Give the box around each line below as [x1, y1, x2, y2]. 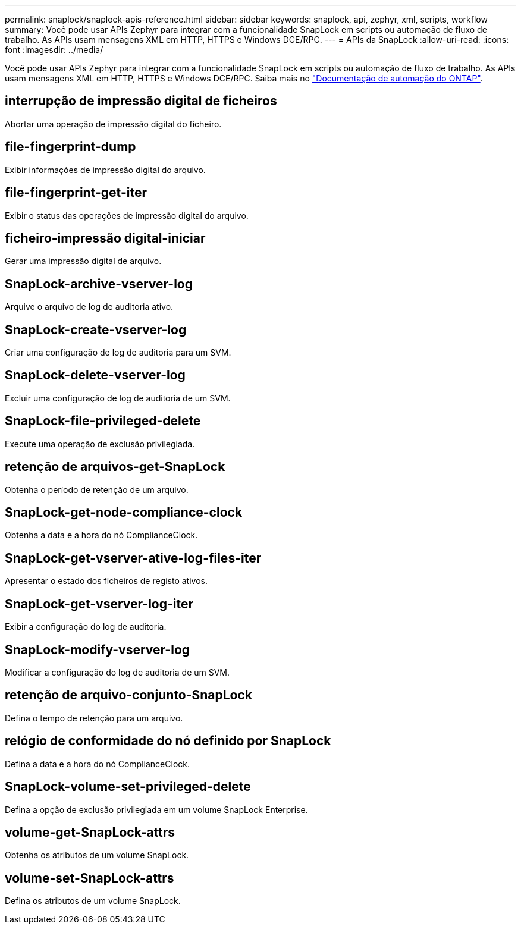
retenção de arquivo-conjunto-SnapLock [5, 688, 252, 703]
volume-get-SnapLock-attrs [5, 824, 175, 840]
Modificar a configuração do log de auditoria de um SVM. [5, 667, 230, 677]
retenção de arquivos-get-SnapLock [5, 459, 225, 475]
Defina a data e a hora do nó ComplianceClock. [5, 758, 190, 769]
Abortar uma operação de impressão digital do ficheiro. [5, 118, 222, 129]
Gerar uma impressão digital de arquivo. [5, 256, 162, 266]
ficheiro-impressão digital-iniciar [5, 230, 206, 246]
